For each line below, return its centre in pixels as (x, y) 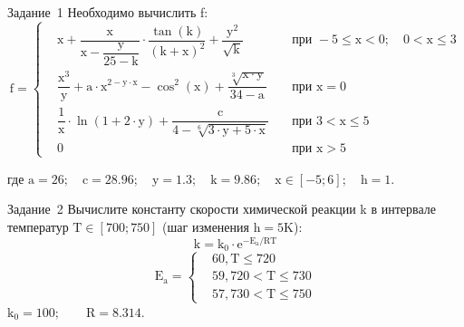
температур (38, 227)
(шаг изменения (206, 227)
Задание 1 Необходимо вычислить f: (108, 12)
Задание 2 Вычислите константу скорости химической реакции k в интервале (222, 209)
